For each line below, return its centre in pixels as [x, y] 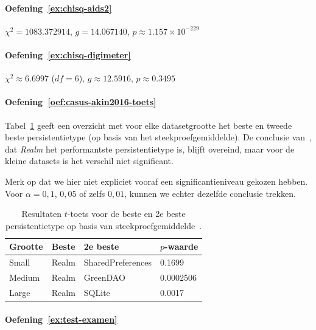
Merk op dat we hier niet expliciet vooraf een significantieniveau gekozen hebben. [156, 181]
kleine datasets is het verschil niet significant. [89, 161]
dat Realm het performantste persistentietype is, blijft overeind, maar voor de [150, 149]
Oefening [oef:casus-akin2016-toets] [81, 102]
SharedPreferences [118, 262]
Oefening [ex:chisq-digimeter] [68, 54]
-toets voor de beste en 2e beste [126, 214]
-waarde [181, 246]
